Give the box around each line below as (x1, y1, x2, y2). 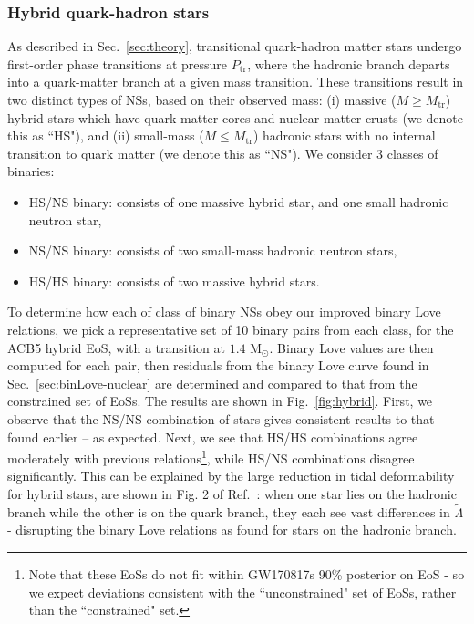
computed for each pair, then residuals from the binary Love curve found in (7, 356, 429, 375)
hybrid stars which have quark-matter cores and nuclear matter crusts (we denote (7, 108, 463, 127)
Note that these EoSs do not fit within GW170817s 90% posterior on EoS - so (28, 564, 465, 583)
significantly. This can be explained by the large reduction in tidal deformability (7, 466, 455, 485)
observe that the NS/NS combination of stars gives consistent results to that (7, 409, 435, 428)
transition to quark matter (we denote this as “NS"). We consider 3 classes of (7, 143, 438, 162)
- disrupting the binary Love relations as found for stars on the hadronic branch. (7, 520, 457, 539)
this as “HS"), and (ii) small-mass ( (7, 126, 204, 145)
